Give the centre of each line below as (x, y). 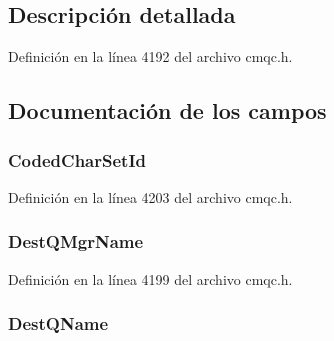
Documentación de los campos (167, 110)
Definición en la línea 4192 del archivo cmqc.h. (150, 56)
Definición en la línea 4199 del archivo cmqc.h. (150, 278)
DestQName (58, 323)
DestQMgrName (76, 241)
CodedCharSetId (77, 159)
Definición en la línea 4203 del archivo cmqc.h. (150, 196)
